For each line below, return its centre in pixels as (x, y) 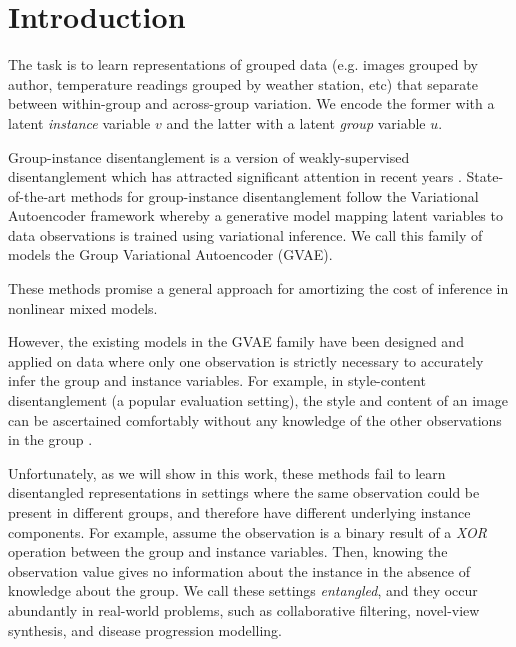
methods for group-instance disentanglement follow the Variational (274, 195)
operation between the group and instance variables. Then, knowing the (228, 551)
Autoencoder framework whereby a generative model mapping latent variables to (255, 215)
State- (485, 176)
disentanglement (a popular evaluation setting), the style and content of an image (258, 400)
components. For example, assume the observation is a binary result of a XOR (247, 531)
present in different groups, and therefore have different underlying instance (239, 512)
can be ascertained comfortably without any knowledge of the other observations (255, 419)
